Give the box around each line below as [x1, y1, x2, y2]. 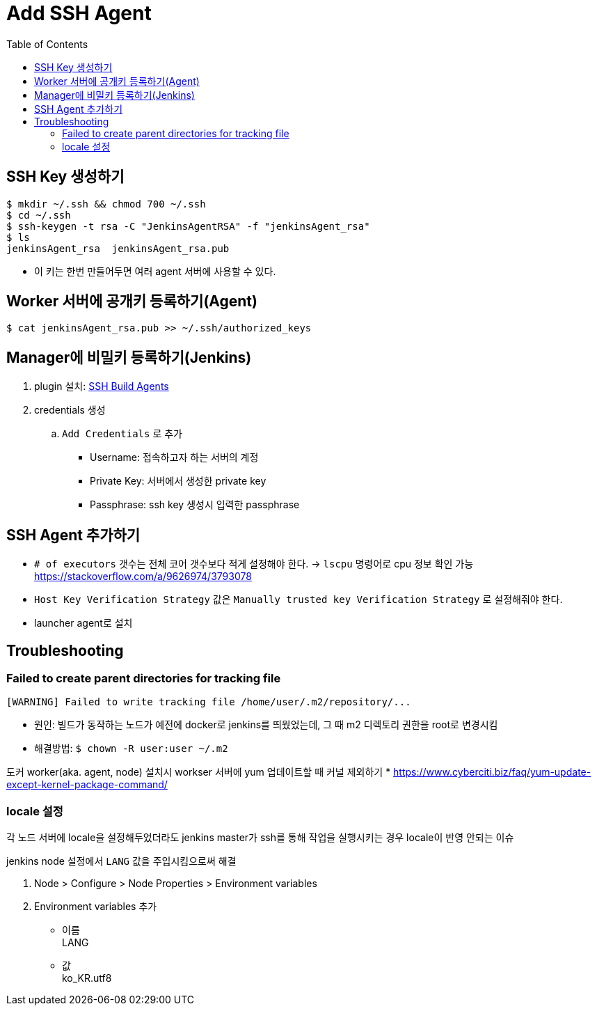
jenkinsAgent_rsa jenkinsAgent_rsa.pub [6, 242, 230, 254]
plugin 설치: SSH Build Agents [34, 380, 169, 393]
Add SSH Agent [6, 1, 152, 25]
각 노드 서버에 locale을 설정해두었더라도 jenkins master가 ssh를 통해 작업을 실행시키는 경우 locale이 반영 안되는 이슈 [6, 831, 514, 844]
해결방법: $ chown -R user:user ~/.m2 [34, 742, 228, 755]
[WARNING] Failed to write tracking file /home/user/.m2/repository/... [6, 696, 411, 708]
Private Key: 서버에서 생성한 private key [90, 475, 266, 487]
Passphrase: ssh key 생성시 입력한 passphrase [90, 499, 300, 511]
